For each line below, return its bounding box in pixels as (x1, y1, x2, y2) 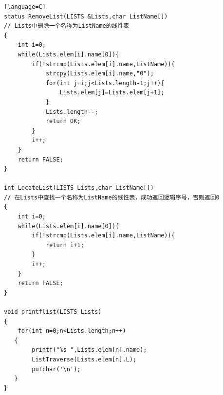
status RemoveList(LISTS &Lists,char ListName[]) (4, 13, 168, 20)
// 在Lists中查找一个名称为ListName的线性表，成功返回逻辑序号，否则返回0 (4, 194, 220, 201)
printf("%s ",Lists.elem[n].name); (32, 346, 147, 354)
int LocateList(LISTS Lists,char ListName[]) (4, 184, 154, 192)
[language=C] (4, 3, 46, 10)
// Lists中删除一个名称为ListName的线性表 (4, 22, 130, 30)
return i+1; (45, 241, 84, 249)
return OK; (45, 118, 81, 125)
